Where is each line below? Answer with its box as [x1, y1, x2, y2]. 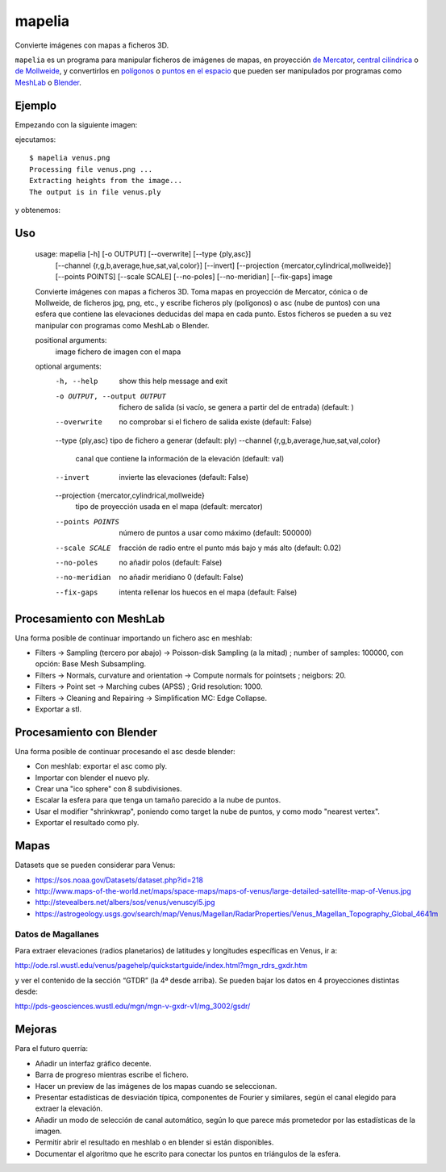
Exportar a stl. [35, 704, 82, 714]
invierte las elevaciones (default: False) [119, 472, 249, 482]
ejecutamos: [15, 135, 56, 144]
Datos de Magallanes [15, 928, 100, 940]
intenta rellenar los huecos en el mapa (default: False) [119, 587, 298, 597]
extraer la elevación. [35, 1103, 103, 1113]
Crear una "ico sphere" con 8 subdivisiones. [35, 784, 182, 794]
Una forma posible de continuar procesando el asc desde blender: [15, 746, 236, 756]
